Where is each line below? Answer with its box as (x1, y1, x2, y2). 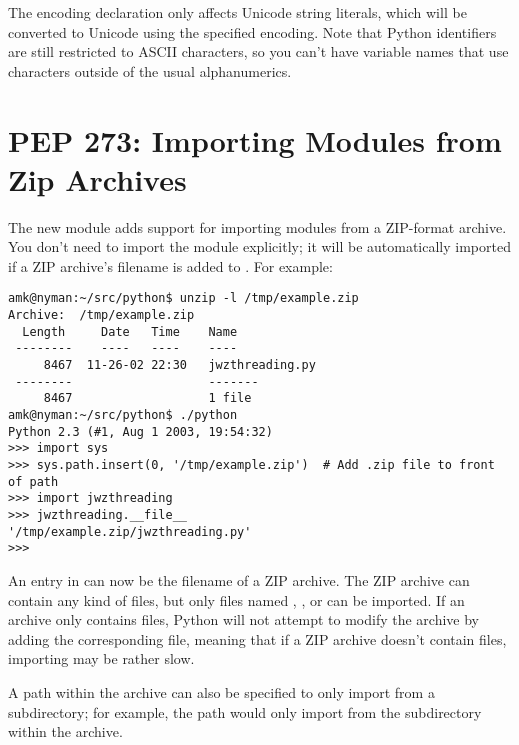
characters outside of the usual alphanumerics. (8, 60, 292, 81)
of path (8, 474, 59, 489)
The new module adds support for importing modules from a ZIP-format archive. (8, 216, 507, 237)
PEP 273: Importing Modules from (8, 119, 502, 160)
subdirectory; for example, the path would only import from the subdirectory (8, 701, 482, 722)
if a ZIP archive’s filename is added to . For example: (8, 255, 333, 276)
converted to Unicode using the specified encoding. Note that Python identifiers (8, 21, 497, 42)
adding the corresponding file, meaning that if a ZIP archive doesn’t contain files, (8, 628, 507, 649)
